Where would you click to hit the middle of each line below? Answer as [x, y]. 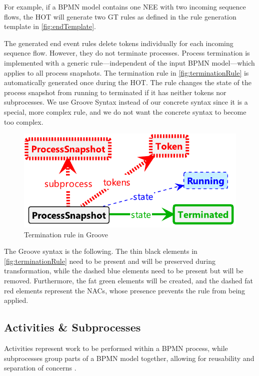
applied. [16, 300]
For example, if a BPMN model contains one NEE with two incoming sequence [125, 7]
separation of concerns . [40, 368]
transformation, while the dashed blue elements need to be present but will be [124, 271]
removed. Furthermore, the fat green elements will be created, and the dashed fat [128, 280]
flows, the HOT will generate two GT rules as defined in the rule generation [120, 16]
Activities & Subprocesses [72, 327]
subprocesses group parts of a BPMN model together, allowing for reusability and [129, 358]
